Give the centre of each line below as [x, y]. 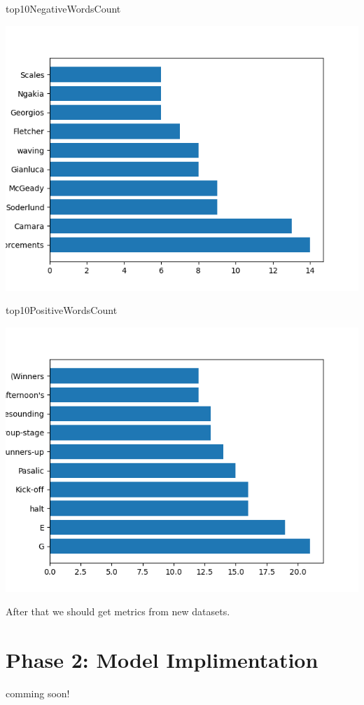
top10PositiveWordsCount [62, 310]
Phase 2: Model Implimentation [162, 660]
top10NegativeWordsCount [63, 8]
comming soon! [38, 693]
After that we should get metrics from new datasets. [118, 611]
